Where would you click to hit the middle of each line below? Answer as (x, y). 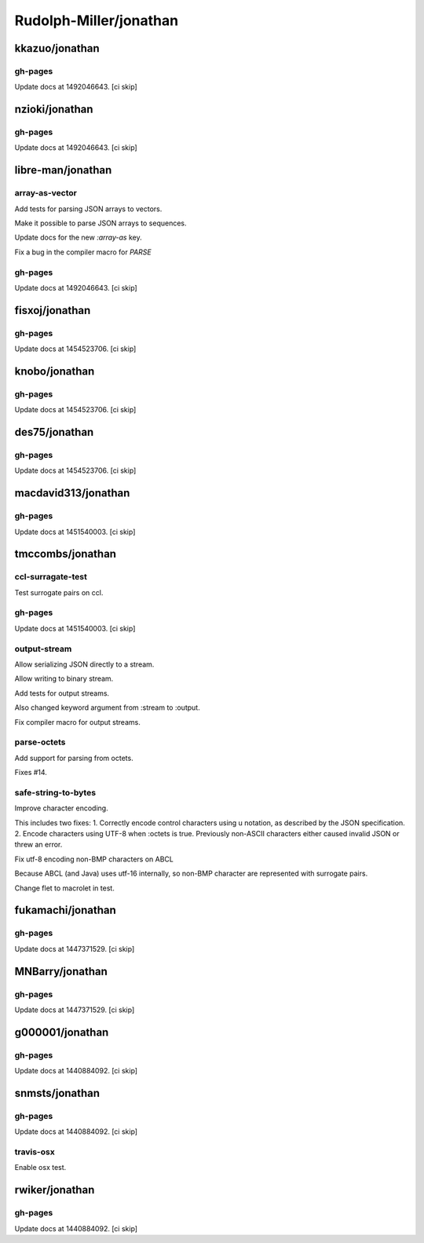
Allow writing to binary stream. (64, 678)
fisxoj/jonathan (53, 310)
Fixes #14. (31, 773)
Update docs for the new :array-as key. (78, 238)
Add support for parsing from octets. (74, 758)
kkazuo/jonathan (57, 48)
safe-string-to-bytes (55, 792)
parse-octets (40, 742)
